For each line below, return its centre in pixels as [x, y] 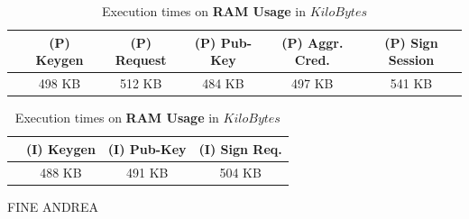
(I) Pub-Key [147, 148]
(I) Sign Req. [240, 148]
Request [141, 60]
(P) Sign [411, 42]
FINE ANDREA [53, 206]
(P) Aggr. [313, 42]
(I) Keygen [61, 148]
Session [411, 60]
